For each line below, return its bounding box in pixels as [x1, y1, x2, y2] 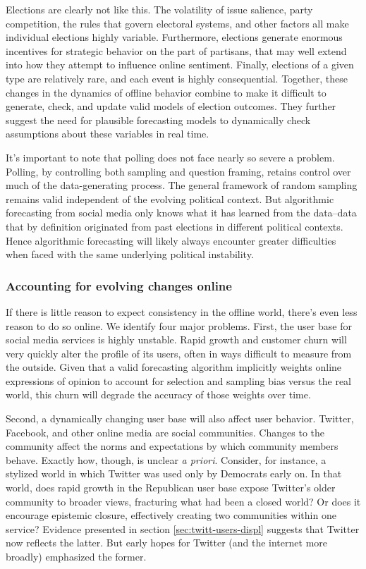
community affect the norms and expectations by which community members [6, 439, 338, 453]
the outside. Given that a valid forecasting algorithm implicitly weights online [6, 360, 342, 374]
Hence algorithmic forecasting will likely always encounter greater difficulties [6, 233, 336, 247]
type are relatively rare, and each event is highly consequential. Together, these [6, 71, 348, 85]
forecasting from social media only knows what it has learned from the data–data [6, 205, 357, 220]
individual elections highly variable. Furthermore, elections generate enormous [6, 30, 343, 44]
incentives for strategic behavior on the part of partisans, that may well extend [6, 43, 347, 58]
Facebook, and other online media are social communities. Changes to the [6, 424, 324, 439]
